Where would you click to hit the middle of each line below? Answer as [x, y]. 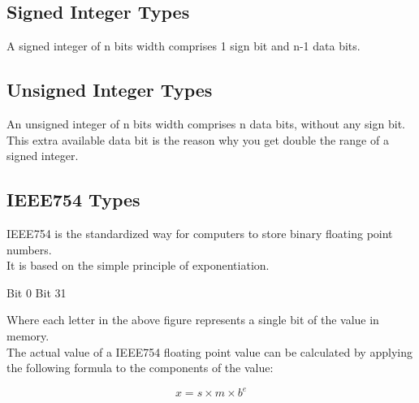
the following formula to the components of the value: [140, 368]
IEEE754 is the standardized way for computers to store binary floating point [200, 233]
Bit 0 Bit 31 [37, 292]
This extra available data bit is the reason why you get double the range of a [198, 139]
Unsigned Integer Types [110, 90]
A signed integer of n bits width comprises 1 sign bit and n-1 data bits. [184, 46]
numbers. [29, 249]
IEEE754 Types [73, 199]
